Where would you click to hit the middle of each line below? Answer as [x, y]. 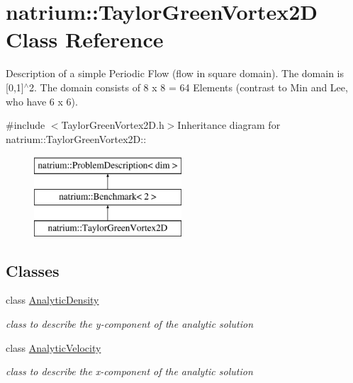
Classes [33, 270]
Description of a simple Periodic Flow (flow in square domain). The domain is [175, 73]
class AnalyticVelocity [54, 347]
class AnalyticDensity [52, 300]
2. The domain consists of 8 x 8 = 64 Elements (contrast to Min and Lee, [189, 87]
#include [26, 125]
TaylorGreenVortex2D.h [113, 125]
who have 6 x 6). [42, 101]
